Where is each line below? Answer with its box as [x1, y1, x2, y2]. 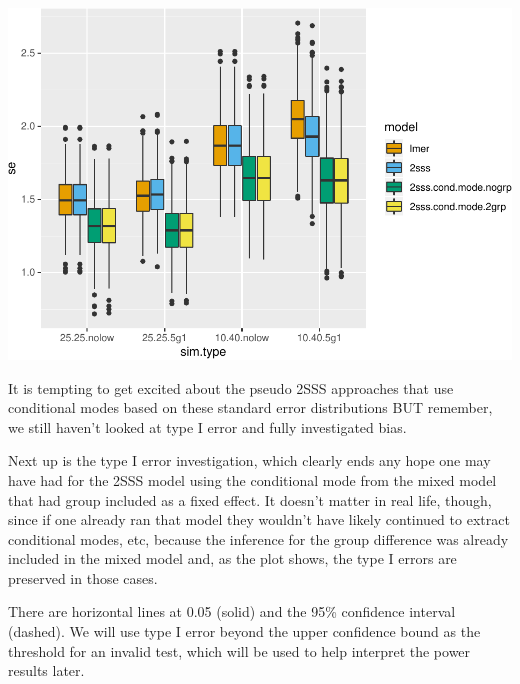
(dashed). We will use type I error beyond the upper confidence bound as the [8, 621, 481, 642]
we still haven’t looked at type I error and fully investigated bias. [8, 416, 407, 437]
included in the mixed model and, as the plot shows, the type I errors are [8, 548, 457, 569]
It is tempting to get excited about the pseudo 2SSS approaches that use [8, 377, 454, 398]
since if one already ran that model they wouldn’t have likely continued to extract [8, 509, 510, 530]
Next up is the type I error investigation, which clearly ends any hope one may [8, 450, 491, 471]
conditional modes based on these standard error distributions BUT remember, [8, 397, 493, 418]
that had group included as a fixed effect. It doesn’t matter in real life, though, [8, 489, 492, 510]
